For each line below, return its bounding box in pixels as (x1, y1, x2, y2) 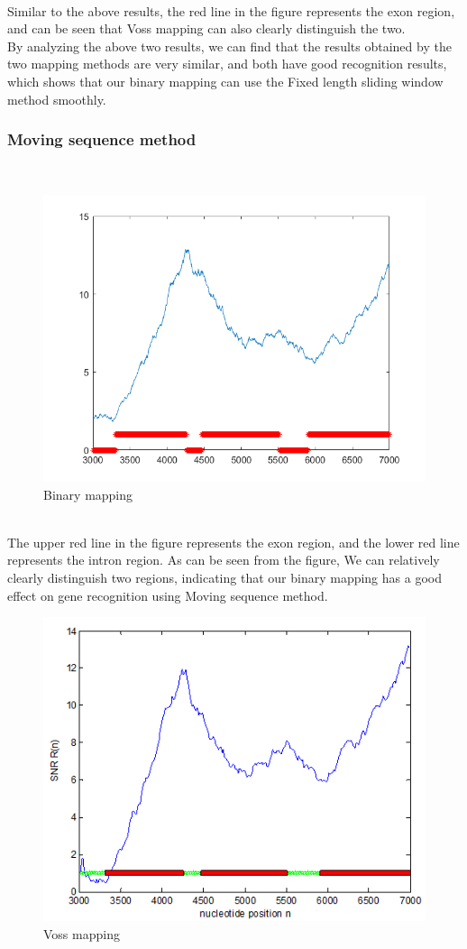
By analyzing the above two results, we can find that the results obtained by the (7, 36, 452, 55)
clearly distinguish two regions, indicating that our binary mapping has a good (7, 567, 442, 586)
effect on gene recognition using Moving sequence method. (7, 585, 328, 604)
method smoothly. (7, 89, 106, 108)
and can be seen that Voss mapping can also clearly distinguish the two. (7, 19, 406, 38)
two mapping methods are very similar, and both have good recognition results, (7, 54, 447, 73)
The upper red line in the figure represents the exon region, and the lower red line (7, 532, 460, 551)
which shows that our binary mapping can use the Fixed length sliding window (7, 71, 444, 90)
